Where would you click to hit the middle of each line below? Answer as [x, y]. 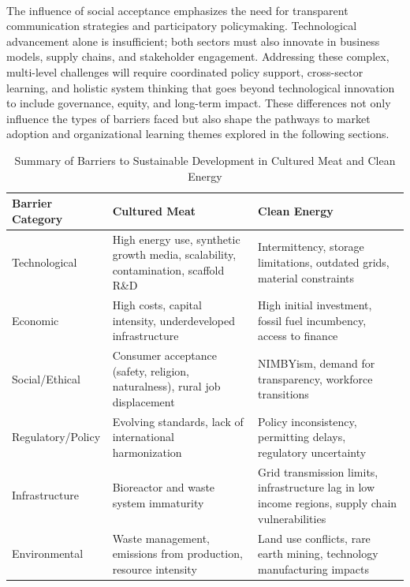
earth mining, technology [318, 553]
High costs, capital [157, 305]
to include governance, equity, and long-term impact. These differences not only [199, 103]
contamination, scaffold [168, 269]
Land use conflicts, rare [314, 538]
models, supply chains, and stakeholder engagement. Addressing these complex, [198, 56]
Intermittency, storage [311, 247]
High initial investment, [315, 305]
